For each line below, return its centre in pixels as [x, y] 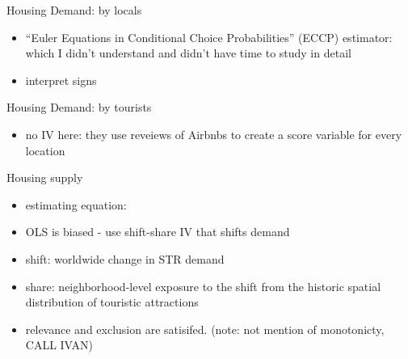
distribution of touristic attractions [112, 302]
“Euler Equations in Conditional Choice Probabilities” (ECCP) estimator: [209, 37]
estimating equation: [76, 204]
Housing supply [45, 177]
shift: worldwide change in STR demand [125, 258]
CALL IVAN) [59, 345]
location [45, 150]
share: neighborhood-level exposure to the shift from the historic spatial [203, 286]
